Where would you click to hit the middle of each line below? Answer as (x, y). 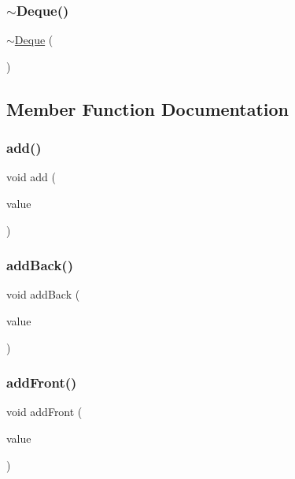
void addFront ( (44, 412)
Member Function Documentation (148, 108)
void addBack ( (43, 294)
